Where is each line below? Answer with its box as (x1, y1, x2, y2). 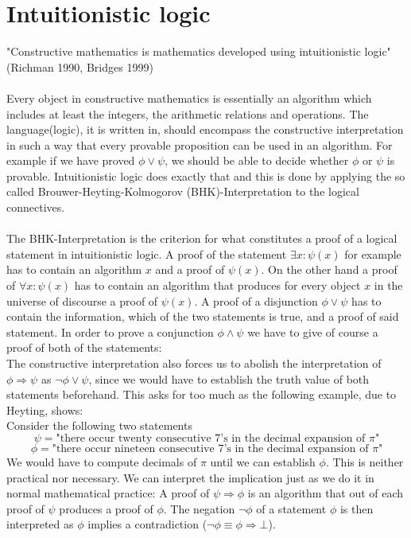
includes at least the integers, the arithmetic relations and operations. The (6, 105, 369, 122)
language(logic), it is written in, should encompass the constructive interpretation (6, 121, 404, 138)
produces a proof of (59, 500, 153, 517)
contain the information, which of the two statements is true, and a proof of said (6, 308, 399, 325)
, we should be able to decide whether (165, 152, 349, 169)
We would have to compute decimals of (6, 453, 197, 470)
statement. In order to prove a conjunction (6, 323, 214, 340)
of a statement (256, 500, 327, 517)
